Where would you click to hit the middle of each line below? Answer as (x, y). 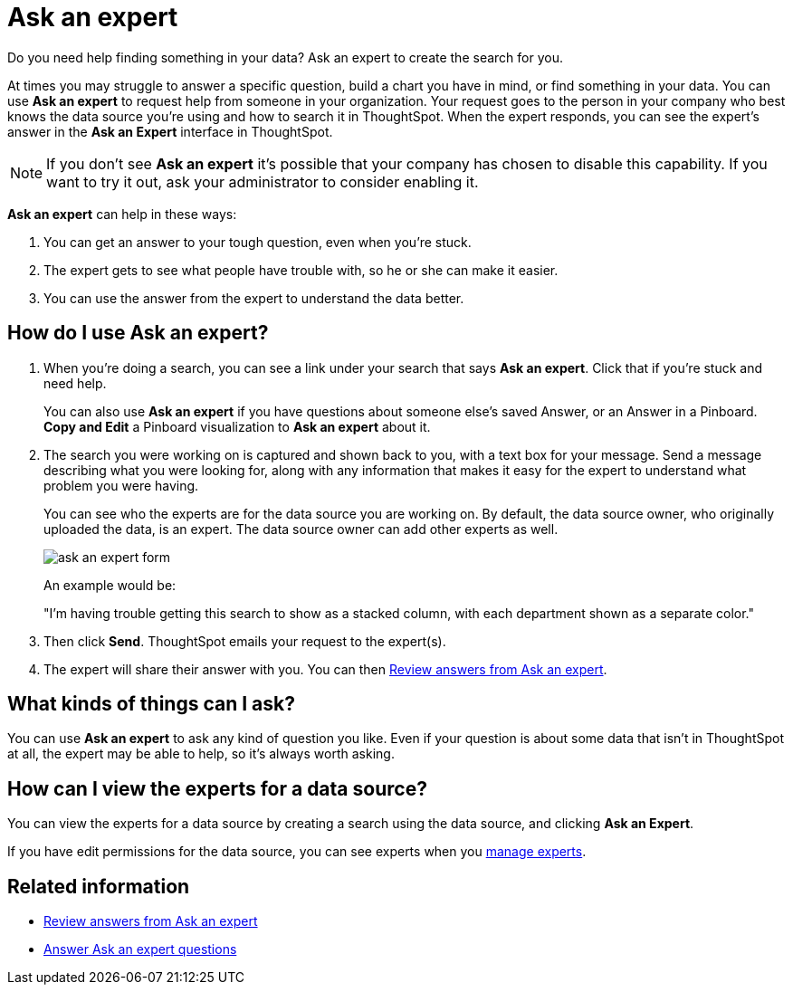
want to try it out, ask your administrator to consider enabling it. (263, 181)
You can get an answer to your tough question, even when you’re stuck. (258, 242)
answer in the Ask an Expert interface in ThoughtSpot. (170, 131)
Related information (99, 886)
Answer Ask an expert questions (140, 949)
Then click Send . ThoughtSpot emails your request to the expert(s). (245, 641)
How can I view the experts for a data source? (217, 788)
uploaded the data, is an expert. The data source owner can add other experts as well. (301, 529)
